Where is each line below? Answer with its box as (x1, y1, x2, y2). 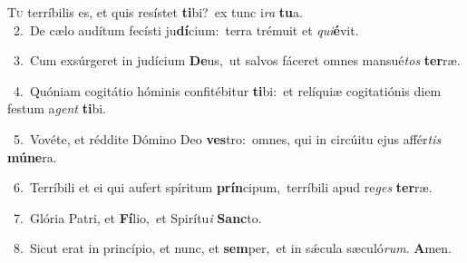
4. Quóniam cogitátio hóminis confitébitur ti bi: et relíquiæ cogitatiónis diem (13, 81, 442, 100)
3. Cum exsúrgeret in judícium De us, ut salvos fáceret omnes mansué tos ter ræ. (13, 51, 461, 70)
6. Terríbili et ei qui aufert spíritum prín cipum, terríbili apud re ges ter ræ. (13, 178, 433, 197)
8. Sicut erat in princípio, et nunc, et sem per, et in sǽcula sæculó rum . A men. (13, 239, 452, 258)
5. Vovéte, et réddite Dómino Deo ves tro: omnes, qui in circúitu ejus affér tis (13, 129, 442, 148)
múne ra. (7, 147, 57, 166)
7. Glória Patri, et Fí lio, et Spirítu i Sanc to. (13, 208, 262, 227)
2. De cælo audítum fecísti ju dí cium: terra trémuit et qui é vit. (13, 20, 359, 39)
